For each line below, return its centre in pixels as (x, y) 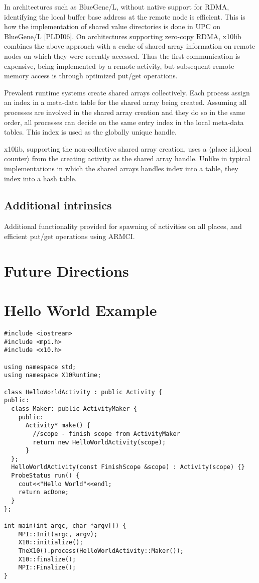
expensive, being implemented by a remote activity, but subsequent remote (119, 66)
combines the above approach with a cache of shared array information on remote (130, 46)
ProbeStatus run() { (45, 476)
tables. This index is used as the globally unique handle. (90, 132)
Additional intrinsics (58, 205)
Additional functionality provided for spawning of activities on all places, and (123, 226)
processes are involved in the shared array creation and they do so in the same (125, 112)
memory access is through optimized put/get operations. (91, 76)
